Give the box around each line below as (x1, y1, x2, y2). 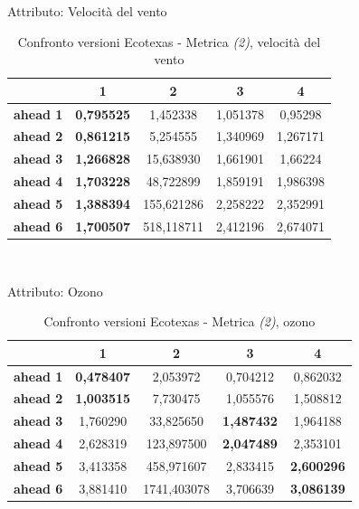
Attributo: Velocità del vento (7, 2, 167, 20)
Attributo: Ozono (7, 281, 103, 300)
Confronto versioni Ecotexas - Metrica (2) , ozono (43, 312, 316, 331)
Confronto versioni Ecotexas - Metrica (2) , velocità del (17, 32, 321, 51)
